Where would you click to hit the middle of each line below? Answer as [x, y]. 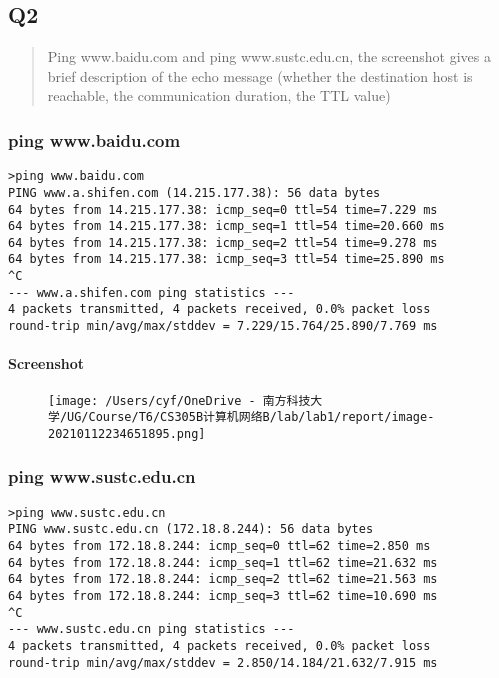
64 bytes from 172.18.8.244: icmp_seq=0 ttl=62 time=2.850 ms [219, 546]
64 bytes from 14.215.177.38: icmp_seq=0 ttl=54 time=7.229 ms [223, 209]
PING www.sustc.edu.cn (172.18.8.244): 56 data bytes [191, 529]
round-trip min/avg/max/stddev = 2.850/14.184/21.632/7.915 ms [223, 662]
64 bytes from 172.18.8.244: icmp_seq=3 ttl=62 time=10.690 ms [223, 596]
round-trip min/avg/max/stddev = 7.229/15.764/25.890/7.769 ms [223, 326]
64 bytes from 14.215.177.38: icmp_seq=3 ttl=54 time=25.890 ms [226, 259]
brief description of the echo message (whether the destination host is [260, 75]
